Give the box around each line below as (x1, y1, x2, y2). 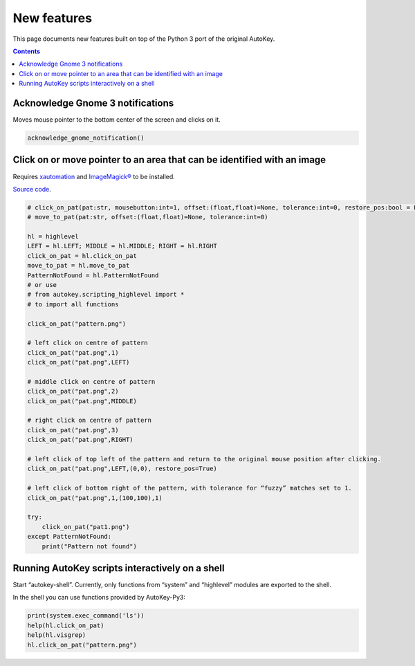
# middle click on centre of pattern (27, 378, 156, 385)
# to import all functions (27, 300, 119, 308)
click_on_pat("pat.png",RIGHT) (27, 436, 134, 444)
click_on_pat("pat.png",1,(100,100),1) (27, 494, 163, 501)
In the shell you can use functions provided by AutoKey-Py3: (12, 593, 186, 602)
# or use (27, 281, 57, 288)
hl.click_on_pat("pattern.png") (27, 640, 138, 649)
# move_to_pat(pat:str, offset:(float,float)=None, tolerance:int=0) (27, 213, 268, 221)
